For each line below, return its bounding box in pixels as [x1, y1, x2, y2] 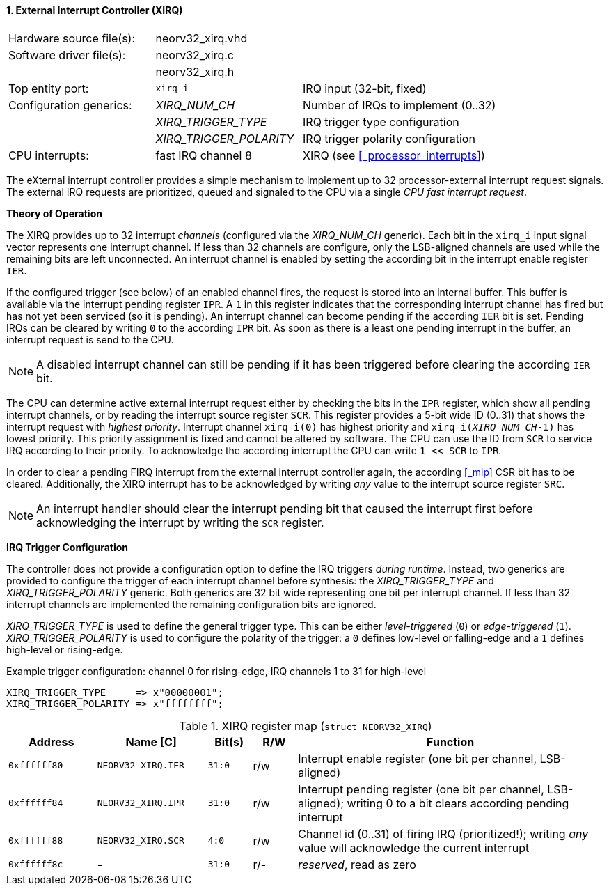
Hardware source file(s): [8, 31, 136, 45]
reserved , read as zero [298, 857, 416, 871]
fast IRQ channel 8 [155, 148, 252, 162]
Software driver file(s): [8, 47, 126, 62]
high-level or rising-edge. [6, 643, 123, 656]
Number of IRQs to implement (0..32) [303, 98, 496, 112]
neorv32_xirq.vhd [155, 31, 248, 45]
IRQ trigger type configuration [303, 114, 459, 129]
